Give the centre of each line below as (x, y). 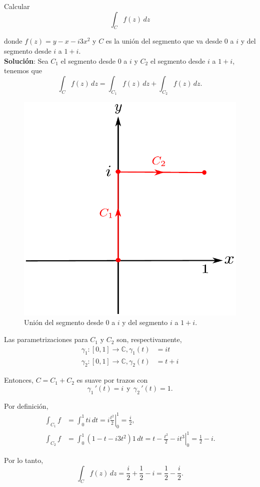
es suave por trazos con (112, 380)
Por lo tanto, (24, 460)
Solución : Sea (26, 60)
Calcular (17, 6)
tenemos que (23, 70)
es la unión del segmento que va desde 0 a (170, 41)
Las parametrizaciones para (46, 339)
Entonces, (19, 380)
